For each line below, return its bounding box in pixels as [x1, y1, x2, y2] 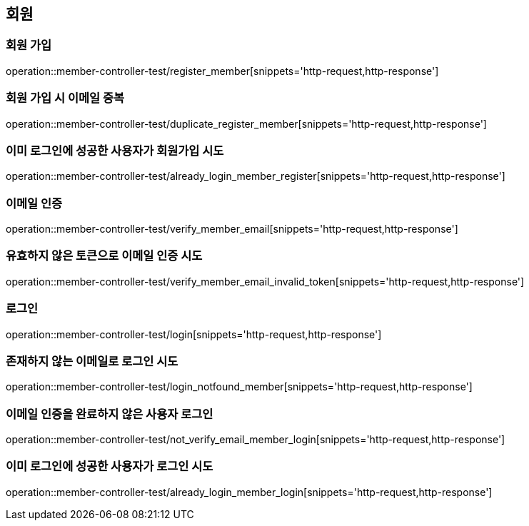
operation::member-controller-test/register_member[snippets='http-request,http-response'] [6, 64, 439, 77]
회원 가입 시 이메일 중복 [6, 91, 125, 106]
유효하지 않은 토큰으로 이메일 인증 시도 [6, 248, 203, 263]
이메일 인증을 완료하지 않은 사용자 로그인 [6, 406, 213, 421]
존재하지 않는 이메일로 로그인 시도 [6, 353, 178, 368]
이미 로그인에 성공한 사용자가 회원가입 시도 [6, 143, 224, 158]
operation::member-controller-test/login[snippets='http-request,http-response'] [6, 328, 382, 340]
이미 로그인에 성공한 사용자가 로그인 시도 [6, 459, 213, 474]
